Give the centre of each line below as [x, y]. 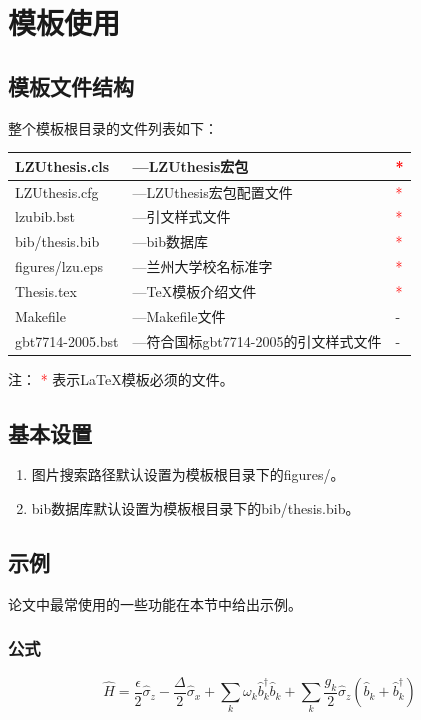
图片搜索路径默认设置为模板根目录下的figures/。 [188, 474]
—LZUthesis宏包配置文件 [212, 191]
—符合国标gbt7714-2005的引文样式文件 [257, 340]
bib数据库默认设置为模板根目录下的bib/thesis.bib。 [195, 508]
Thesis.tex [46, 290]
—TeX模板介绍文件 [194, 290]
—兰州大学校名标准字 [202, 266]
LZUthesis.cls [62, 165]
